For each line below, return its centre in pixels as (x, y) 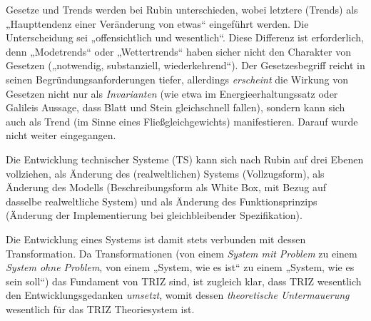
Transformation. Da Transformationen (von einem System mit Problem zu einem (182, 253)
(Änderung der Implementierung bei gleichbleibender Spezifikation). (154, 215)
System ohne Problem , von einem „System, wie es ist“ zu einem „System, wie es (180, 267)
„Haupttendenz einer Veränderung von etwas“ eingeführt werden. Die (157, 23)
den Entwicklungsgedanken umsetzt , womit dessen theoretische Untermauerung (178, 295)
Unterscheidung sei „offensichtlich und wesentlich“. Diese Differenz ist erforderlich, (185, 37)
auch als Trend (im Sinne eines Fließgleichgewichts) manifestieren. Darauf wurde (182, 121)
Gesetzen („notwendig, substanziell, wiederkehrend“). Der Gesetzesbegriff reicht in (185, 65)
